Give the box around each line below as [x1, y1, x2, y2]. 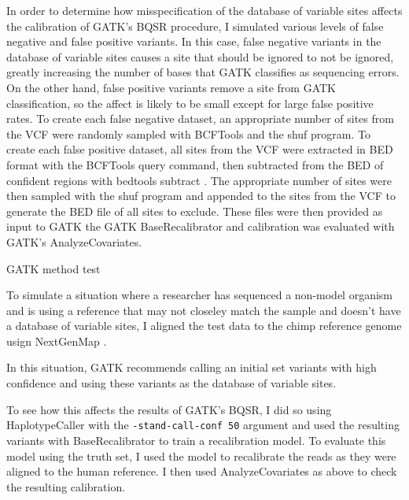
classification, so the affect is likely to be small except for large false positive [6, 94, 374, 111]
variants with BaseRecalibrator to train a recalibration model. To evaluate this [6, 431, 386, 448]
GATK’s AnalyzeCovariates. [6, 233, 142, 250]
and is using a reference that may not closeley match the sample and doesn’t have [6, 302, 401, 318]
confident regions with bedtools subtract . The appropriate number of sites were [6, 172, 392, 188]
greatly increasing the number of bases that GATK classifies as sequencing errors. [6, 64, 400, 80]
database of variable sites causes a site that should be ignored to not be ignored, [6, 48, 394, 65]
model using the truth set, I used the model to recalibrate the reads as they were [6, 447, 396, 464]
